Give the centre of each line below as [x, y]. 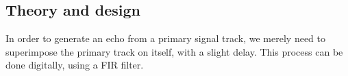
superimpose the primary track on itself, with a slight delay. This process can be [174, 51]
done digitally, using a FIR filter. [75, 65]
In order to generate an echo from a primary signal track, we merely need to [166, 38]
